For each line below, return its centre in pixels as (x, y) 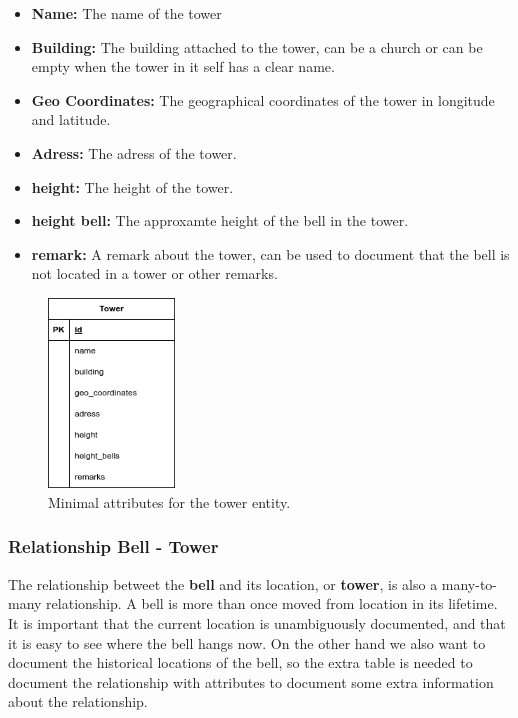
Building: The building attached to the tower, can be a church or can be (257, 46)
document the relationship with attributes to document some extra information (251, 681)
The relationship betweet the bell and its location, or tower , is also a (223, 583)
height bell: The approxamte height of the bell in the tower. (220, 220)
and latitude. (71, 119)
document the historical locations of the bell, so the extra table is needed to (240, 662)
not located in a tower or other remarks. (154, 273)
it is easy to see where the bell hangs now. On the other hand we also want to (247, 642)
